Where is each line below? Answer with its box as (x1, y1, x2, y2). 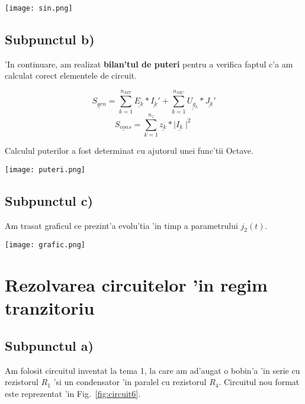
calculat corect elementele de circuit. (5, 69, 137, 82)
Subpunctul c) (5, 191, 93, 209)
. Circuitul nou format (219, 376, 300, 388)
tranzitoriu (5, 296, 95, 320)
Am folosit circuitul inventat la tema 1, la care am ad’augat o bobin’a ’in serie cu (5, 364, 300, 376)
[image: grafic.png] (5, 241, 86, 250)
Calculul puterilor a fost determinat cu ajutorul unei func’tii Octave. (5, 144, 253, 157)
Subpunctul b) (5, 30, 95, 49)
